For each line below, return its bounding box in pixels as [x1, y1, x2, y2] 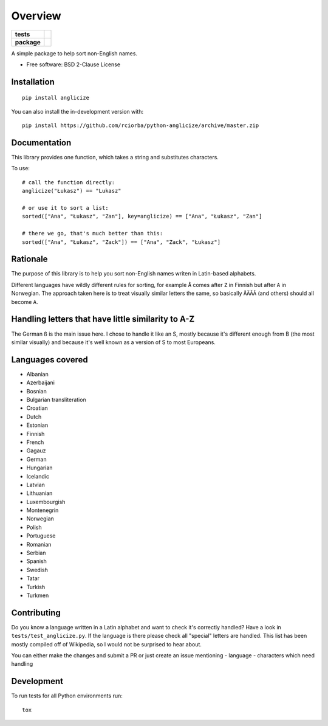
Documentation [11, 137, 72, 148]
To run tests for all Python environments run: [11, 692, 123, 699]
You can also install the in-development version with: [11, 108, 144, 115]
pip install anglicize [22, 94, 90, 102]
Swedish [26, 566, 48, 573]
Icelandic [26, 472, 50, 480]
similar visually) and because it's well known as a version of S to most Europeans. [11, 338, 216, 346]
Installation [11, 77, 55, 87]
